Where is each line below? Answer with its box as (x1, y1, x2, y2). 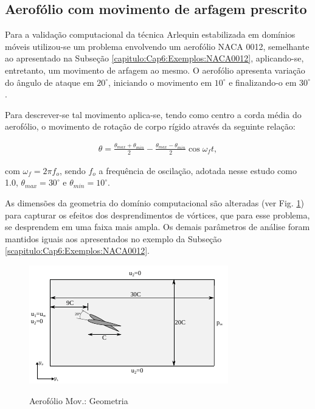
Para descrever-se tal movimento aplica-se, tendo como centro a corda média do (5, 108, 302, 121)
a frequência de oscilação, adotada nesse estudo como (99, 164, 297, 177)
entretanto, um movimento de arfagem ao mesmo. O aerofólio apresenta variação (5, 63, 305, 76)
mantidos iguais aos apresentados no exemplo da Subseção (5, 232, 222, 245)
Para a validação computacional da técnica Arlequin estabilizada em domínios (5, 28, 296, 41)
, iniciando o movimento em (108, 75, 212, 88)
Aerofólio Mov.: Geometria (29, 394, 128, 407)
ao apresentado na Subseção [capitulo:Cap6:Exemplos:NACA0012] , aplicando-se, (5, 52, 304, 65)
